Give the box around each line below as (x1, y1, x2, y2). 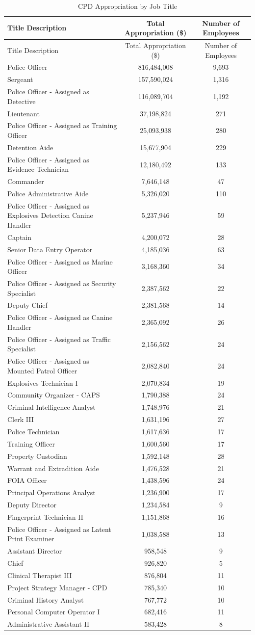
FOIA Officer (7, 475, 47, 485)
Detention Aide (7, 142, 53, 152)
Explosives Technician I (7, 377, 78, 388)
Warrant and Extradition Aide (7, 463, 99, 473)
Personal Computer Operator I (7, 607, 100, 617)
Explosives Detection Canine (7, 210, 93, 220)
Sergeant (7, 74, 33, 84)
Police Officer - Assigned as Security (7, 278, 116, 288)
